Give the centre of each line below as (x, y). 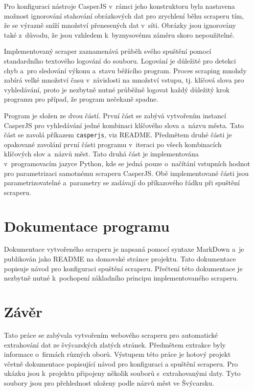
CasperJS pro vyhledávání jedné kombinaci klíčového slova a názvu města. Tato (124, 125)
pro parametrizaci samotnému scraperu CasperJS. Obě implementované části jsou (127, 173)
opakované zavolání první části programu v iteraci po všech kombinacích (113, 144)
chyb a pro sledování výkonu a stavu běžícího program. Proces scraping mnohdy (125, 70)
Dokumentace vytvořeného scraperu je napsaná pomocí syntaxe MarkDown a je (124, 249)
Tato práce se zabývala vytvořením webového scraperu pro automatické (111, 335)
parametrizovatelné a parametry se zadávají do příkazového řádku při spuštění (122, 183)
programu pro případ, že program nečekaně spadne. (81, 99)
